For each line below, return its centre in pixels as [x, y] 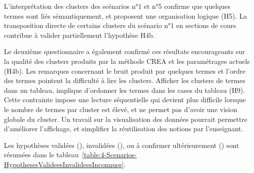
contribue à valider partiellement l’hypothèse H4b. [80, 35]
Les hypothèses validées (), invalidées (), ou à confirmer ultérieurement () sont [122, 145]
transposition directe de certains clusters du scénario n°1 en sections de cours [120, 25]
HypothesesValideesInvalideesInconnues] [64, 164]
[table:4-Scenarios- [109, 155]
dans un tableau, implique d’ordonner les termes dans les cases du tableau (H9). [125, 90]
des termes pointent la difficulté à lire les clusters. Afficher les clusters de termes [125, 80]
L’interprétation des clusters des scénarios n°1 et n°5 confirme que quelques [117, 6]
